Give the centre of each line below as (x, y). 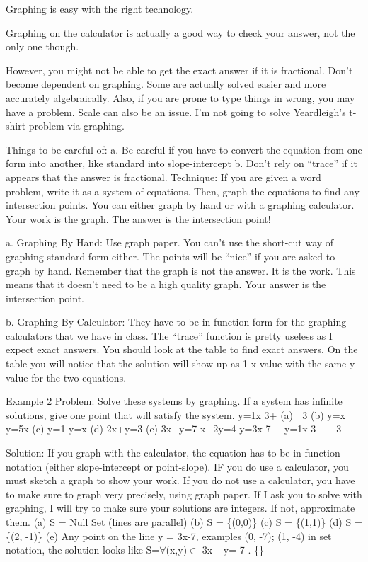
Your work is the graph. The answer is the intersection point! (138, 218)
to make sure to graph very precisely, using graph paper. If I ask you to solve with (184, 494)
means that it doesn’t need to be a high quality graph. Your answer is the (166, 284)
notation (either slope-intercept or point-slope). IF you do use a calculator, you (177, 466)
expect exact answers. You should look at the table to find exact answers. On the (182, 349)
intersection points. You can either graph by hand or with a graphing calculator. (180, 205)
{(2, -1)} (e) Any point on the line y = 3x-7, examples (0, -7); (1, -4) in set (169, 535)
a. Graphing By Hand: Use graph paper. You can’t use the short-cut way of (170, 242)
